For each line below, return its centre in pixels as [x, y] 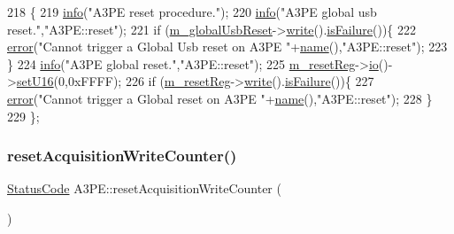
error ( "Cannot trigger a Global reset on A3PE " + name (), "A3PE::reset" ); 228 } [220, 98]
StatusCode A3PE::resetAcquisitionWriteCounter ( [144, 188]
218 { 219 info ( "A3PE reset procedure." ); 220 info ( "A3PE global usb [192, 12]
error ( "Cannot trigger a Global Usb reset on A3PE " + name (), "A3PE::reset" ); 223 [227, 47]
